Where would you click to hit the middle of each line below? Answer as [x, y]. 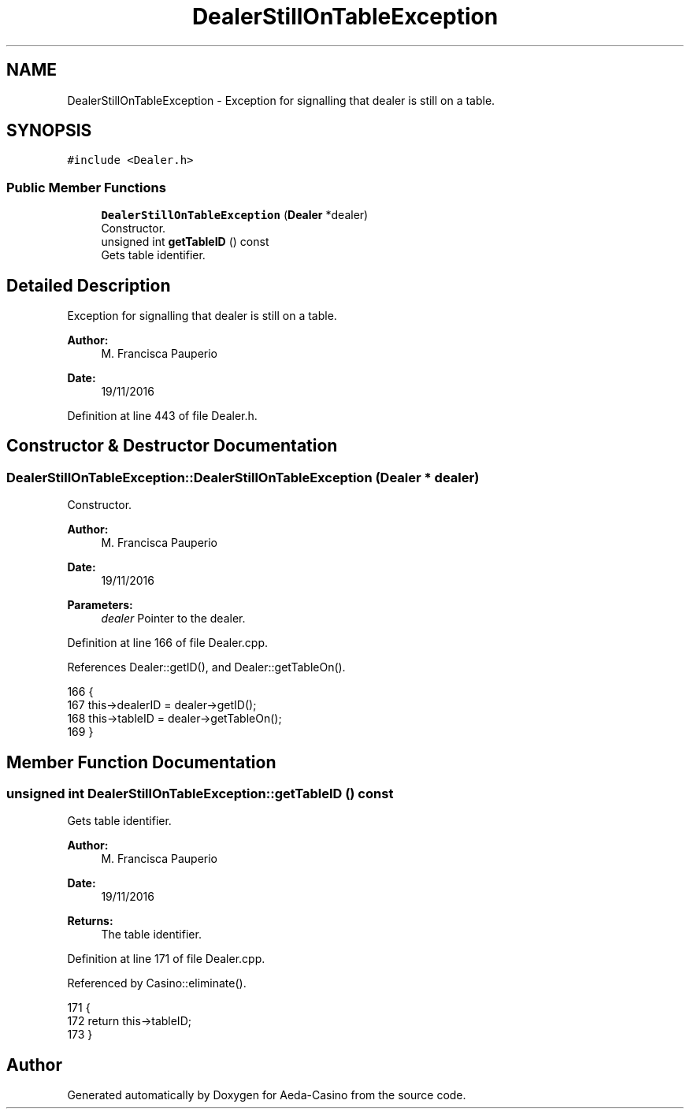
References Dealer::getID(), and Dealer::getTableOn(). [206, 667]
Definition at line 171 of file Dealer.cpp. [166, 959]
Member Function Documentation [141, 762]
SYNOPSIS [49, 131]
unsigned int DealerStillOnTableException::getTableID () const [200, 794]
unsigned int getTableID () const [185, 242]
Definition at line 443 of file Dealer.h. [162, 416]
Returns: [90, 921]
